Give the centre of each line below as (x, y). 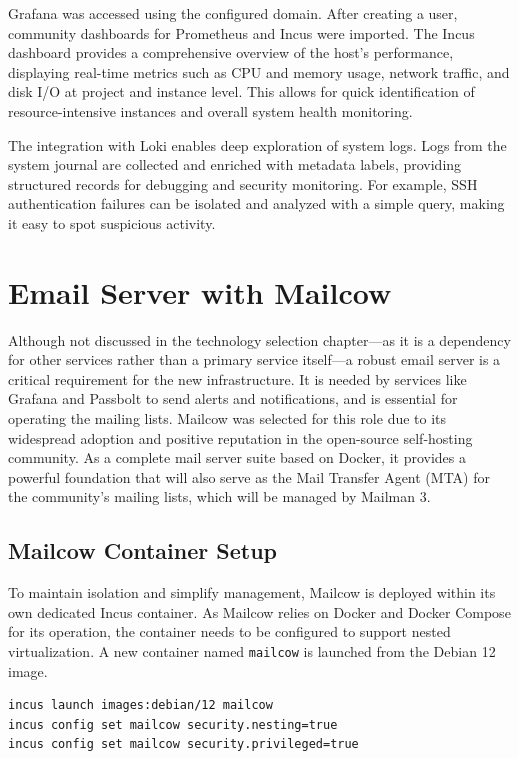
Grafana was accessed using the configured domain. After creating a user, (233, 13)
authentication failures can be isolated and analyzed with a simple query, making (256, 203)
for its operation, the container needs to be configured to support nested (229, 631)
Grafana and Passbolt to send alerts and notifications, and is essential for (233, 398)
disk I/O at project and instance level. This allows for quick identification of (241, 91)
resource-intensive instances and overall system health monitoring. (210, 110)
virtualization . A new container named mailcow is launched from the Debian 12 (252, 650)
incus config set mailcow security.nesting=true (173, 724)
